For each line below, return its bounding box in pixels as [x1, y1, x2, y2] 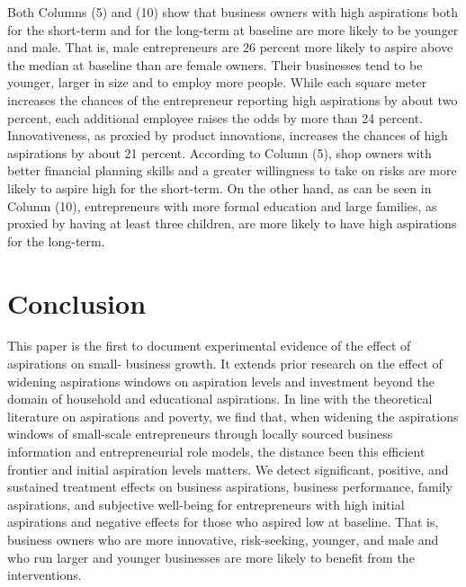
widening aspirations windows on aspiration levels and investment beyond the [7, 371, 435, 390]
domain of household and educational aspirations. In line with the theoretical [7, 389, 433, 408]
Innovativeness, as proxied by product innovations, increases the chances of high [7, 126, 448, 145]
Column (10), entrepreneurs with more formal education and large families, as [7, 196, 437, 215]
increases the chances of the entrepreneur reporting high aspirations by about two [7, 90, 458, 109]
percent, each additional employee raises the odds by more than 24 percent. [7, 108, 423, 127]
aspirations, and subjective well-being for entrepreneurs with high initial [7, 494, 405, 513]
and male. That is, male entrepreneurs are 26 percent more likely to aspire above [7, 38, 453, 57]
